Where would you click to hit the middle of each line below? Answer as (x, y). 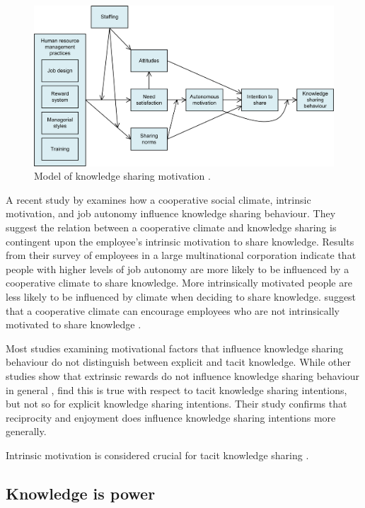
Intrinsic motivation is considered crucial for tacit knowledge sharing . (157, 455)
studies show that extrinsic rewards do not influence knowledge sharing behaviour (183, 376)
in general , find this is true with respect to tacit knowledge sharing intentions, (176, 389)
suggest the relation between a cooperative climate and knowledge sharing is (171, 227)
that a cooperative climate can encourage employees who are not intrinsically (173, 310)
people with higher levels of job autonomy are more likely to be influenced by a (178, 269)
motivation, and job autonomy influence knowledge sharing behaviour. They (171, 213)
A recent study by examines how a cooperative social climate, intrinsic (158, 199)
